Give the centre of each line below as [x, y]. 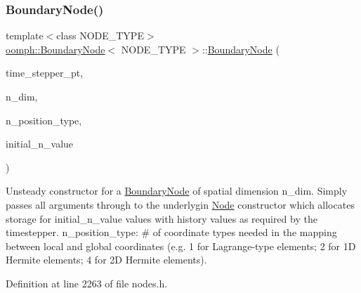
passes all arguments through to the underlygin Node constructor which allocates [180, 204]
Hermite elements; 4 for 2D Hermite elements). [106, 260]
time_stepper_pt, [45, 73]
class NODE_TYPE [100, 35]
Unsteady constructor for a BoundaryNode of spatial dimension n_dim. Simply [177, 191]
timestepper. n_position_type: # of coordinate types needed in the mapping [171, 232]
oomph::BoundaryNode [55, 49]
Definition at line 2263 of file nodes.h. [87, 283]
